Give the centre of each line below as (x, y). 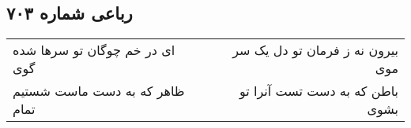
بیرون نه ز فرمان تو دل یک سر (315, 50)
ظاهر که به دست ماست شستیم (99, 91)
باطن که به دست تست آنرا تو (319, 91)
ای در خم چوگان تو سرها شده (94, 50)
